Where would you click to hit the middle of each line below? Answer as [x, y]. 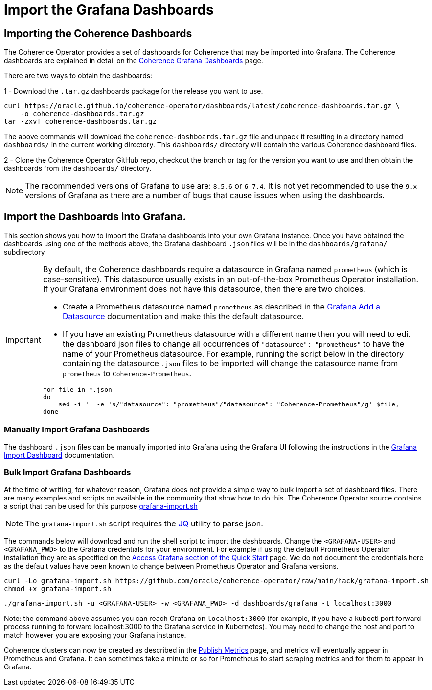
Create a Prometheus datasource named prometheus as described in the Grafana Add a [221, 307]
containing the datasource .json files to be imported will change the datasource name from [230, 364]
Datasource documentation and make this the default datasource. [183, 317]
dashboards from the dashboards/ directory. [78, 168]
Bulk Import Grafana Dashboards [68, 472]
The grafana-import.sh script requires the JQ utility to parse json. [144, 523]
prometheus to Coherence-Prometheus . [127, 373]
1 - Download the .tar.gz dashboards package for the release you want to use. [134, 91]
